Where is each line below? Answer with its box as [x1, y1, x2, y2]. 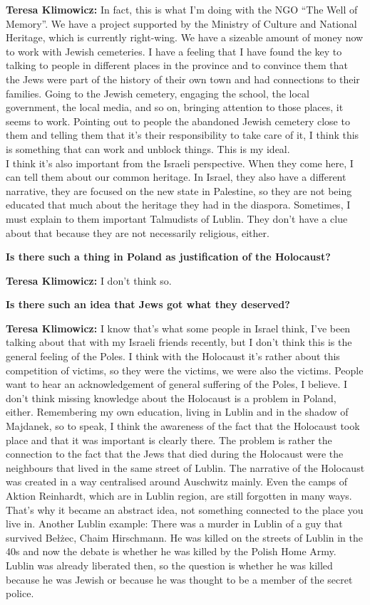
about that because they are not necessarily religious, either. [6, 225, 269, 240]
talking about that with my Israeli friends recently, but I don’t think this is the [6, 335, 352, 349]
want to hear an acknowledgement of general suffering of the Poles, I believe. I [6, 377, 348, 391]
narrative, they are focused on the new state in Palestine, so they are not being [6, 183, 352, 198]
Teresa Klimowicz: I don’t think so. [6, 273, 172, 288]
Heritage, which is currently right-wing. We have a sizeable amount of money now [6, 30, 364, 45]
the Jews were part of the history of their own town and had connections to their [6, 71, 360, 86]
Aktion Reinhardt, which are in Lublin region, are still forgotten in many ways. [6, 488, 352, 503]
